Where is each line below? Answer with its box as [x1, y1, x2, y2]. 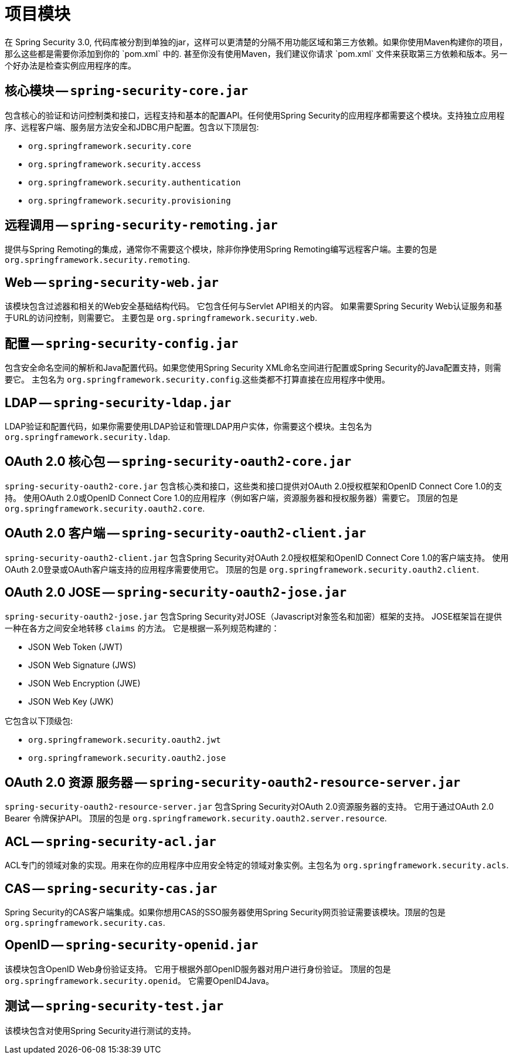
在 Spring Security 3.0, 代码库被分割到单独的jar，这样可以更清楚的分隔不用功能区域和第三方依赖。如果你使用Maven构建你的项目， [5, 36, 508, 47]
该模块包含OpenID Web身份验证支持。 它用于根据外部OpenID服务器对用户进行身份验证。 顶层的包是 [5, 963, 391, 974]
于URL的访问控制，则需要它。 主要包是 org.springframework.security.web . [5, 313, 317, 323]
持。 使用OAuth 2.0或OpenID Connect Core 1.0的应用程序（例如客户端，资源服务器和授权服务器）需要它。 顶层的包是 [5, 492, 458, 503]
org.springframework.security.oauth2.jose [28, 753, 226, 763]
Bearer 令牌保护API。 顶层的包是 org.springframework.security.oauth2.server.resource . [5, 813, 387, 824]
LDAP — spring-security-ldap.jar [5, 395, 232, 410]
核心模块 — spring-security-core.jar [5, 83, 249, 99]
